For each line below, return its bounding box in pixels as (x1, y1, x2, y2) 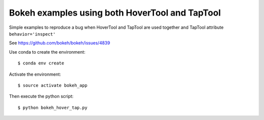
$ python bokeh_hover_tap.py (18, 105, 88, 110)
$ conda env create (18, 60, 65, 66)
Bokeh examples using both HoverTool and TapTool (9, 7, 221, 18)
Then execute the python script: (9, 93, 74, 100)
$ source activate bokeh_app (18, 82, 88, 88)
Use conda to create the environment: (9, 49, 86, 55)
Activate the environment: (9, 71, 61, 77)
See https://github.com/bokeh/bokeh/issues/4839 (9, 40, 110, 46)
